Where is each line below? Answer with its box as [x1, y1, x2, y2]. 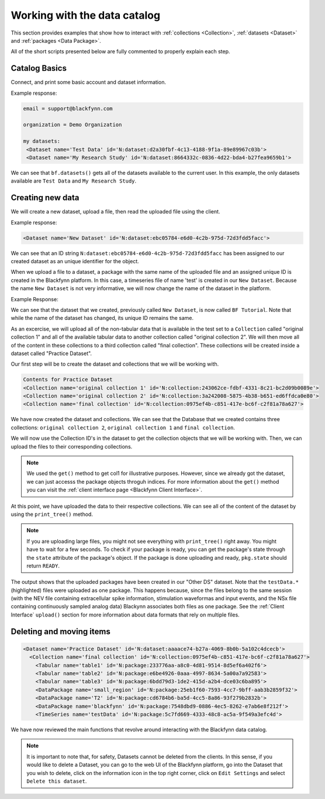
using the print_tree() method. [11, 511, 94, 518]
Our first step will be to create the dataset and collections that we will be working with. [11, 360, 219, 368]
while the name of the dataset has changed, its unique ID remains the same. [11, 315, 194, 322]
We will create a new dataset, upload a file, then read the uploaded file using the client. [11, 208, 220, 215]
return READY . [26, 562, 60, 569]
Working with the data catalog [11, 9, 161, 22]
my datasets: [23, 138, 61, 144]
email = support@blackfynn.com [23, 105, 113, 112]
